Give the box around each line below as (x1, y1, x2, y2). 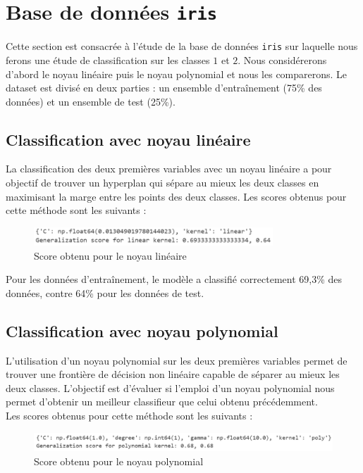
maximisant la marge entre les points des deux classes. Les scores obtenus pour (6, 189, 347, 203)
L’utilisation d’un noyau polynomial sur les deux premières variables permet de (6, 353, 347, 367)
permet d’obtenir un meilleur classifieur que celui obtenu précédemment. (6, 394, 318, 409)
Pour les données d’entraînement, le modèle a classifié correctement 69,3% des (6, 272, 343, 286)
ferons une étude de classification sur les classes (6, 52, 210, 67)
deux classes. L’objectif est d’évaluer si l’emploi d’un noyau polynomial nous (6, 380, 335, 395)
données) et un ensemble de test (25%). (6, 94, 176, 108)
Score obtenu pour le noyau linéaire (34, 248, 187, 263)
